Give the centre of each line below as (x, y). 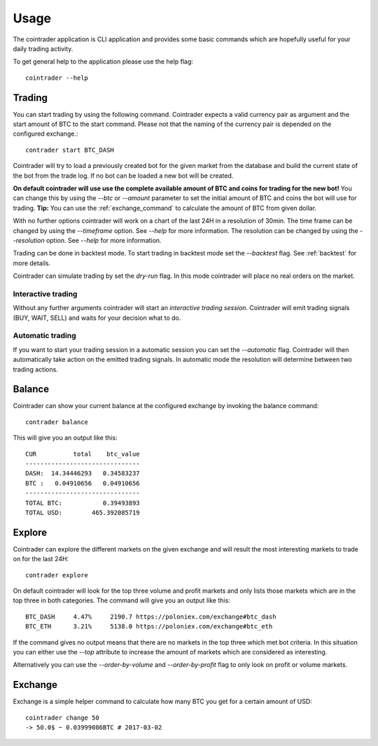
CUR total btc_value (83, 454)
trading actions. (36, 369)
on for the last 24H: (41, 559)
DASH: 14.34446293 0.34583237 (83, 473)
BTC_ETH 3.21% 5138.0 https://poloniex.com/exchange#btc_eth (149, 627)
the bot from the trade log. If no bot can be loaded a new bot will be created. (123, 176)
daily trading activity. (43, 48)
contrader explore (57, 575)
